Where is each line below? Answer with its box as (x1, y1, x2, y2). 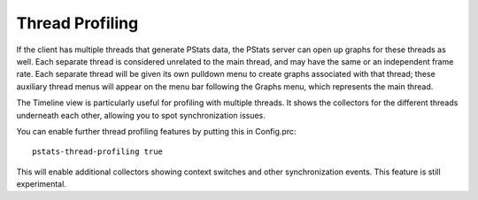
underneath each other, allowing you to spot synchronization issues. (16, 110, 266, 120)
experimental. (16, 179, 66, 189)
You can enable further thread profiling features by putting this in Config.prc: (16, 126, 297, 136)
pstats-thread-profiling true (32, 147, 164, 157)
